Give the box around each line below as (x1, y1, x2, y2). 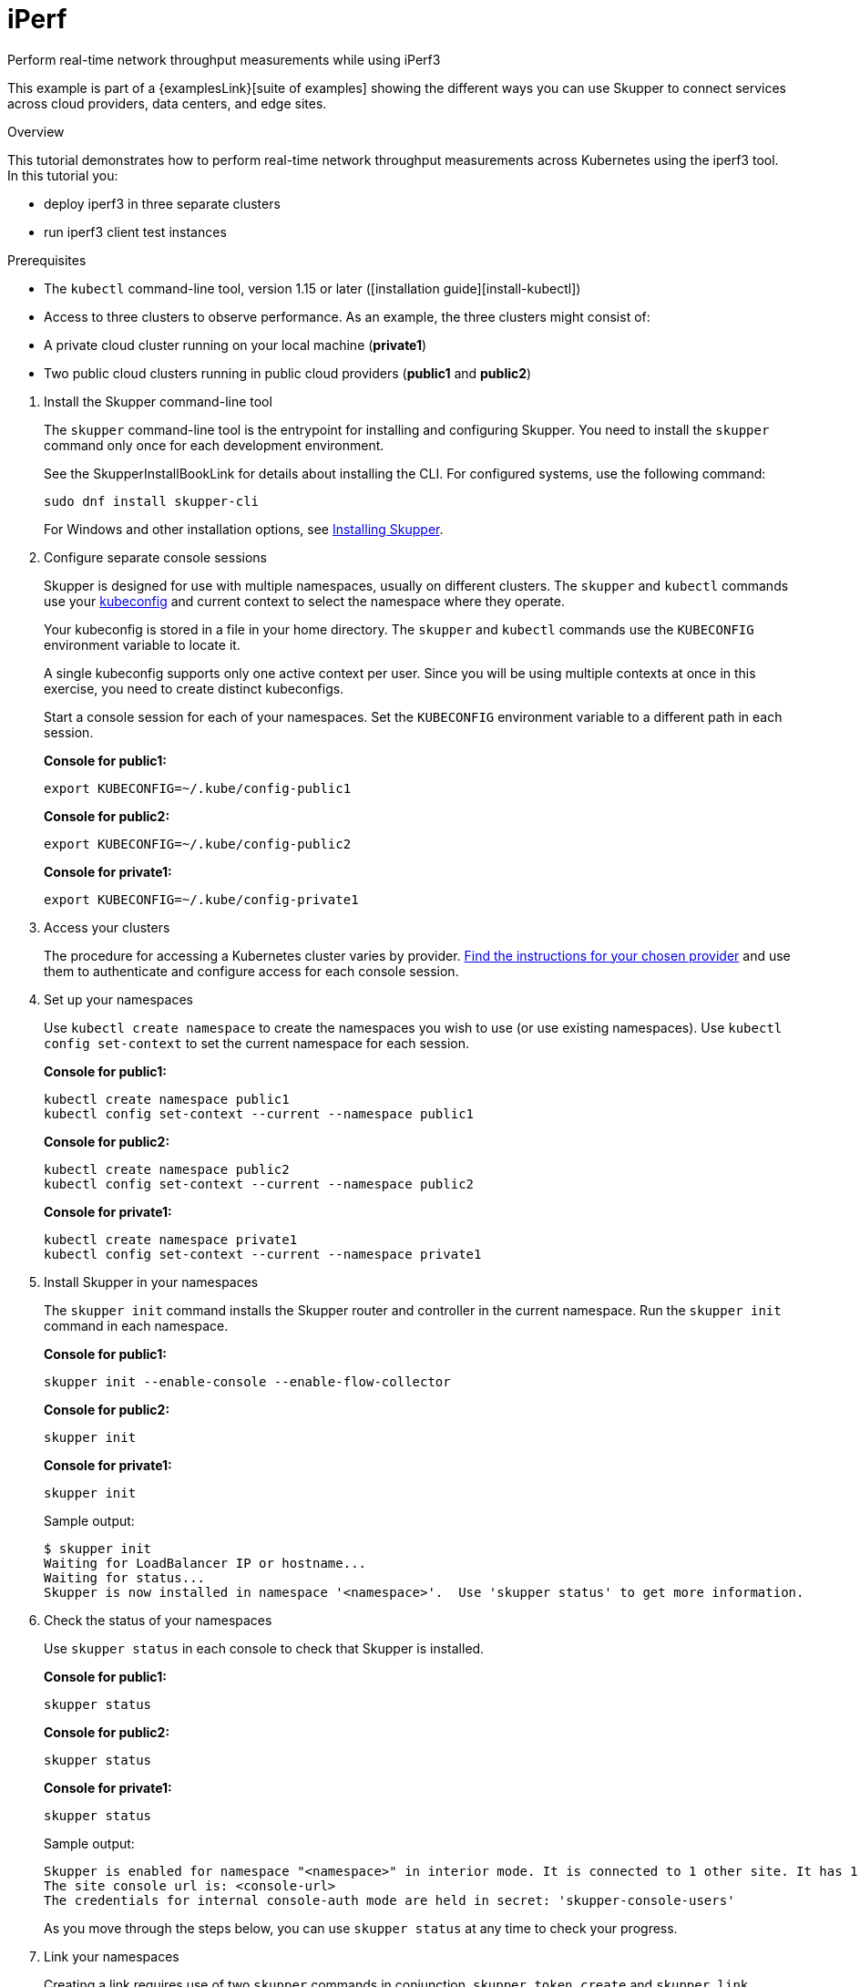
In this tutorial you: (7, 167, 118, 183)
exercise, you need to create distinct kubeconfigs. (44, 680, 344, 696)
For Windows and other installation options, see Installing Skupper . (44, 520, 444, 537)
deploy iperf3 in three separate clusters (44, 195, 281, 211)
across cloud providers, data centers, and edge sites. (7, 95, 327, 111)
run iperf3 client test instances (44, 223, 227, 240)
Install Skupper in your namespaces (44, 1273, 259, 1290)
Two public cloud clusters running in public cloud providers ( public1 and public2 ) (44, 365, 532, 381)
